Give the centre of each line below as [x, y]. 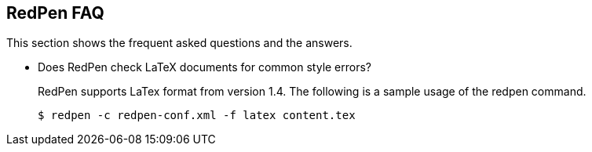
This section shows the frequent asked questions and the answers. [179, 43]
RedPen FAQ [55, 13]
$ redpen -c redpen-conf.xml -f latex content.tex [197, 116]
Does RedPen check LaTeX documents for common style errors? [205, 67]
